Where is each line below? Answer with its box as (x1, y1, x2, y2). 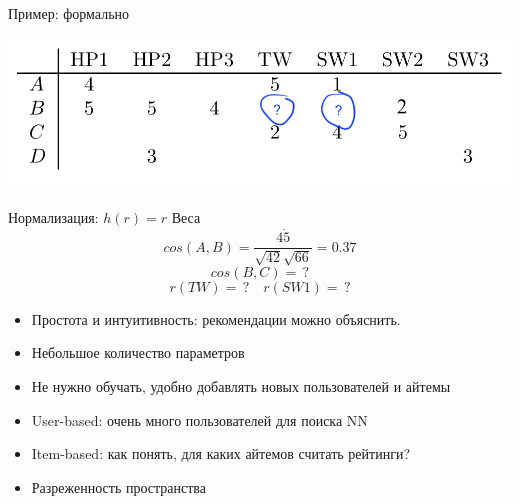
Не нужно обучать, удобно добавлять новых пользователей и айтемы (31, 375, 451, 396)
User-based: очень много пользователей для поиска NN (31, 409, 368, 430)
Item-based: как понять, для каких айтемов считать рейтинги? (31, 443, 411, 464)
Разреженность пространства (31, 476, 206, 497)
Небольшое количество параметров (31, 342, 245, 363)
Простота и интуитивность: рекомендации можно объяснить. (31, 308, 401, 329)
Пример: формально (8, 3, 130, 23)
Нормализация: (8, 207, 99, 228)
